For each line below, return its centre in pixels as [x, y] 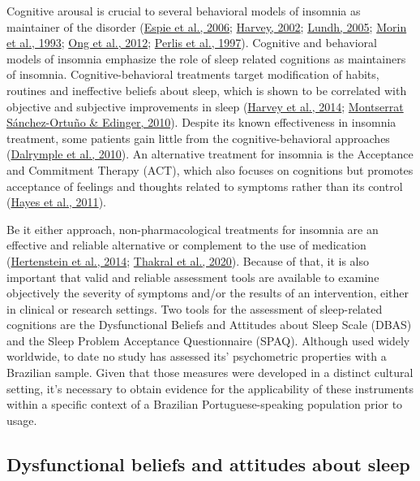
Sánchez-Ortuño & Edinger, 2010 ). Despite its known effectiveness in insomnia [201, 122]
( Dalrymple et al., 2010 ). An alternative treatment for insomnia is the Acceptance [210, 154]
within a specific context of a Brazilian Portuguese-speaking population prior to [205, 404]
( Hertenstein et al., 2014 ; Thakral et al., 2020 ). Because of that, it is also [188, 260]
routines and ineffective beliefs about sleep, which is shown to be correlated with [207, 90]
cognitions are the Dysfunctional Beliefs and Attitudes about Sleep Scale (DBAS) [209, 325]
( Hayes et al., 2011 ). [56, 202]
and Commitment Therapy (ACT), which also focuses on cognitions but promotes [210, 169]
